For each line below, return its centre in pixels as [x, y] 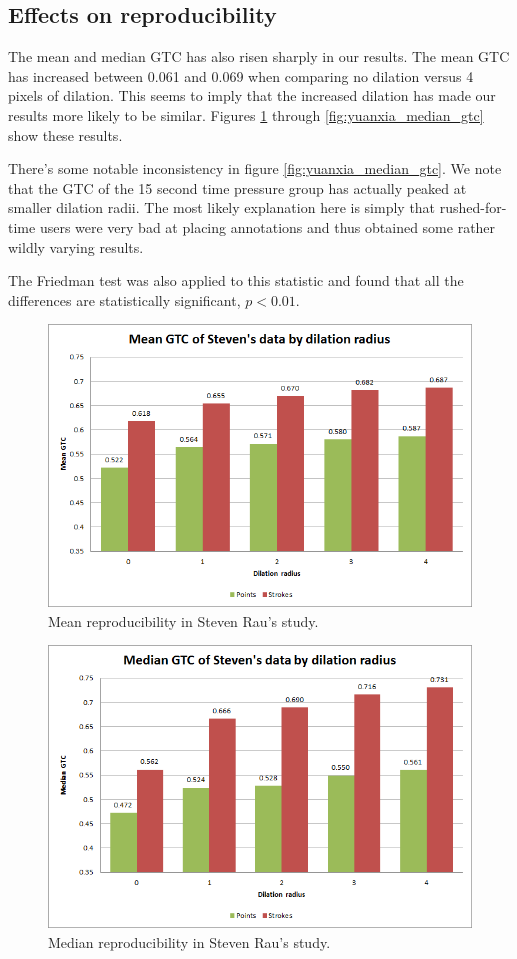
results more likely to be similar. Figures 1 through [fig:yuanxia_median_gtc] [246, 114]
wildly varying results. [76, 246]
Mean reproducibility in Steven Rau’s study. [183, 620]
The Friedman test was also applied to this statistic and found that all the [236, 280]
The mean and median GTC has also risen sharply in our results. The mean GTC [259, 56]
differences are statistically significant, [124, 299]
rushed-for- [473, 207]
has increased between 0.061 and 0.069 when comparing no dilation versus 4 [241, 75]
